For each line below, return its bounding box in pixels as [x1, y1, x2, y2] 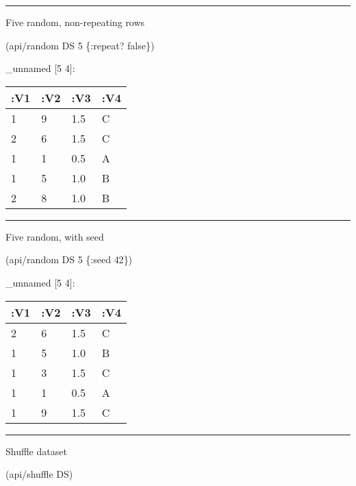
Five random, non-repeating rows [5, 15, 145, 29]
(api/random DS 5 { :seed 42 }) [5, 252, 133, 267]
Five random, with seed [5, 229, 104, 243]
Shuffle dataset [5, 444, 67, 458]
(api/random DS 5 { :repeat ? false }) [5, 38, 155, 52]
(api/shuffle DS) [5, 467, 73, 481]
